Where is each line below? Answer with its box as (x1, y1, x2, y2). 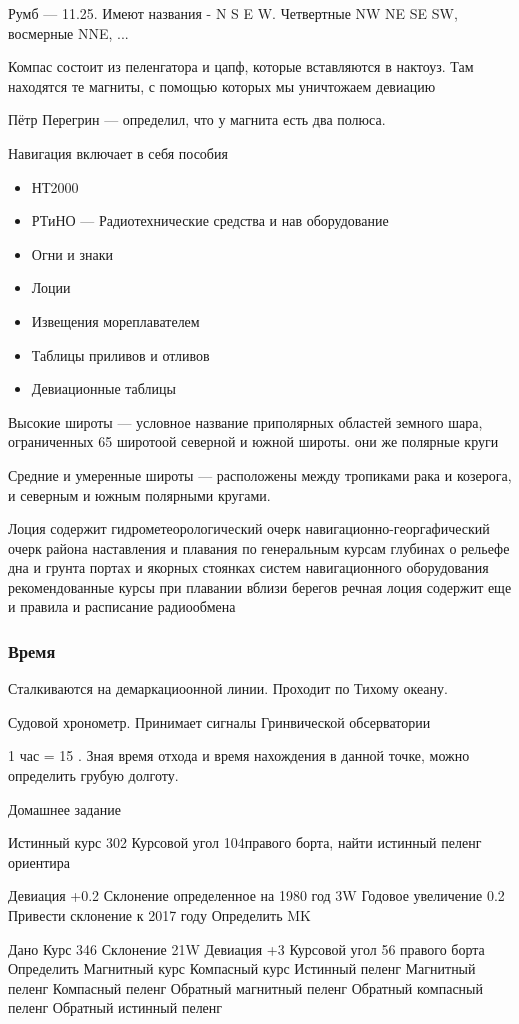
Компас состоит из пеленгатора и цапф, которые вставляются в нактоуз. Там (8, 56, 474, 77)
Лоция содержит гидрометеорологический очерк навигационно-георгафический (8, 518, 490, 539)
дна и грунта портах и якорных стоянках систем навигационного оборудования (8, 557, 489, 578)
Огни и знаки (31, 243, 113, 264)
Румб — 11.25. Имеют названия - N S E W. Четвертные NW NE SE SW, (8, 3, 458, 23)
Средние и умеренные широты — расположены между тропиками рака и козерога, (8, 464, 512, 485)
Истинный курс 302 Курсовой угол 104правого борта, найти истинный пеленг (8, 832, 482, 853)
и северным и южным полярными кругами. (8, 484, 271, 505)
